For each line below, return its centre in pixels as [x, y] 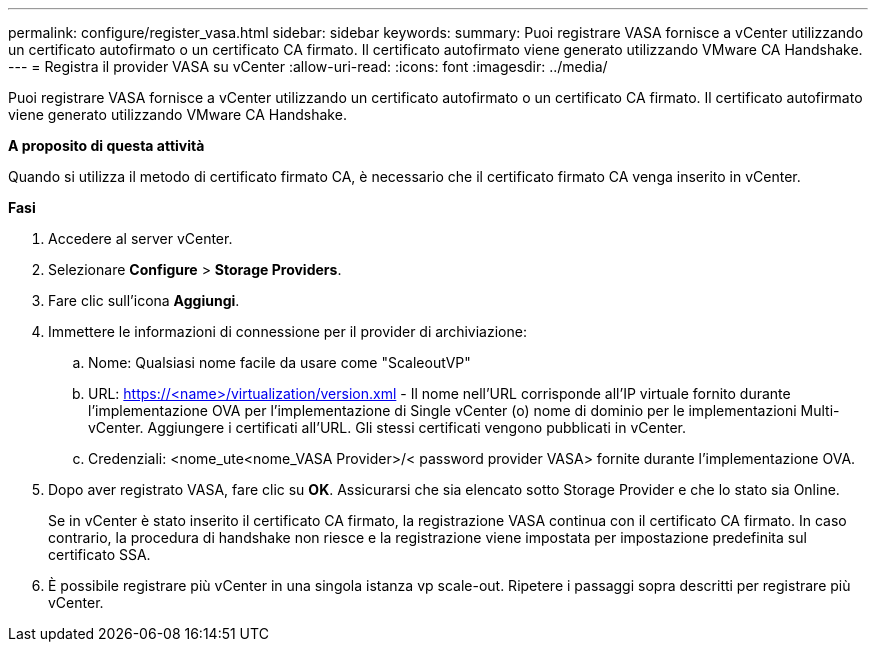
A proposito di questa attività [106, 145]
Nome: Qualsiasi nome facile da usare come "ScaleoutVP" [279, 362]
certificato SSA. [99, 554]
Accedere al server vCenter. [140, 238]
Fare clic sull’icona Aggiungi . [144, 300]
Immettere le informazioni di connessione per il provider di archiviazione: [287, 331]
